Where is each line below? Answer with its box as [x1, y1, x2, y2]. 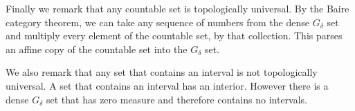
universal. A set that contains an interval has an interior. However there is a [6, 78, 329, 92]
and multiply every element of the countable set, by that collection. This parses [6, 28, 343, 43]
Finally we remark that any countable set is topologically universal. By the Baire [6, 1, 349, 15]
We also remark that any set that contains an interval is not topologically [6, 65, 318, 79]
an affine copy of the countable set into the [6, 41, 188, 56]
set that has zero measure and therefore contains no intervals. [46, 92, 307, 106]
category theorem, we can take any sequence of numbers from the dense [6, 14, 309, 29]
